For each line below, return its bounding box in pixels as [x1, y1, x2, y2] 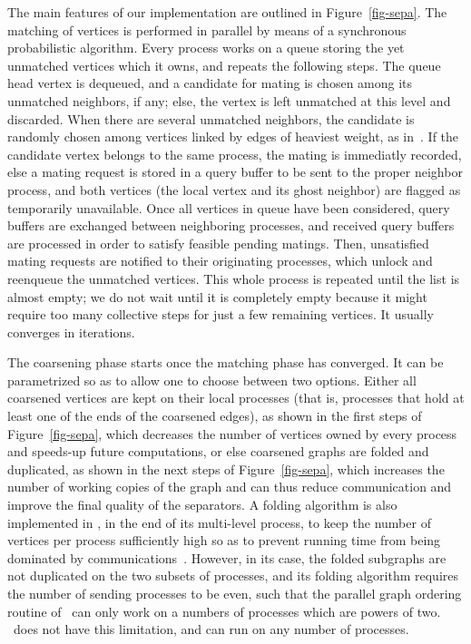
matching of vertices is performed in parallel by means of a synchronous [7, 20, 407, 39]
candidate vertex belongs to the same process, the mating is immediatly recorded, [7, 144, 462, 163]
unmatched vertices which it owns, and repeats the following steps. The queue [7, 55, 441, 74]
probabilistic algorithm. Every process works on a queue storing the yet [7, 38, 405, 57]
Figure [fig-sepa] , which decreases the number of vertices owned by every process [7, 424, 457, 443]
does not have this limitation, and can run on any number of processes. [13, 620, 409, 639]
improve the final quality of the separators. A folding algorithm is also [7, 495, 397, 514]
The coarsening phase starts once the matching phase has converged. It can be [7, 353, 444, 372]
